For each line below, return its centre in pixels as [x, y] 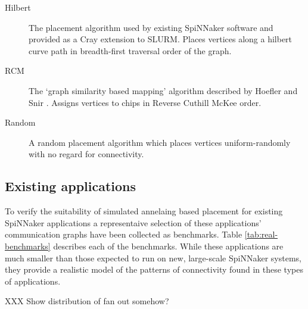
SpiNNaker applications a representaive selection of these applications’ [133, 222]
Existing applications [71, 186]
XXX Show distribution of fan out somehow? [87, 301]
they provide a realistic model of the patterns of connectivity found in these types [154, 269]
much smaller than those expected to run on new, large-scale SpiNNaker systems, [153, 257]
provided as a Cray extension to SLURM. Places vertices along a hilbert [161, 39]
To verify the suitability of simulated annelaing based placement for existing [144, 211]
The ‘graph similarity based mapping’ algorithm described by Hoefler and [163, 90]
